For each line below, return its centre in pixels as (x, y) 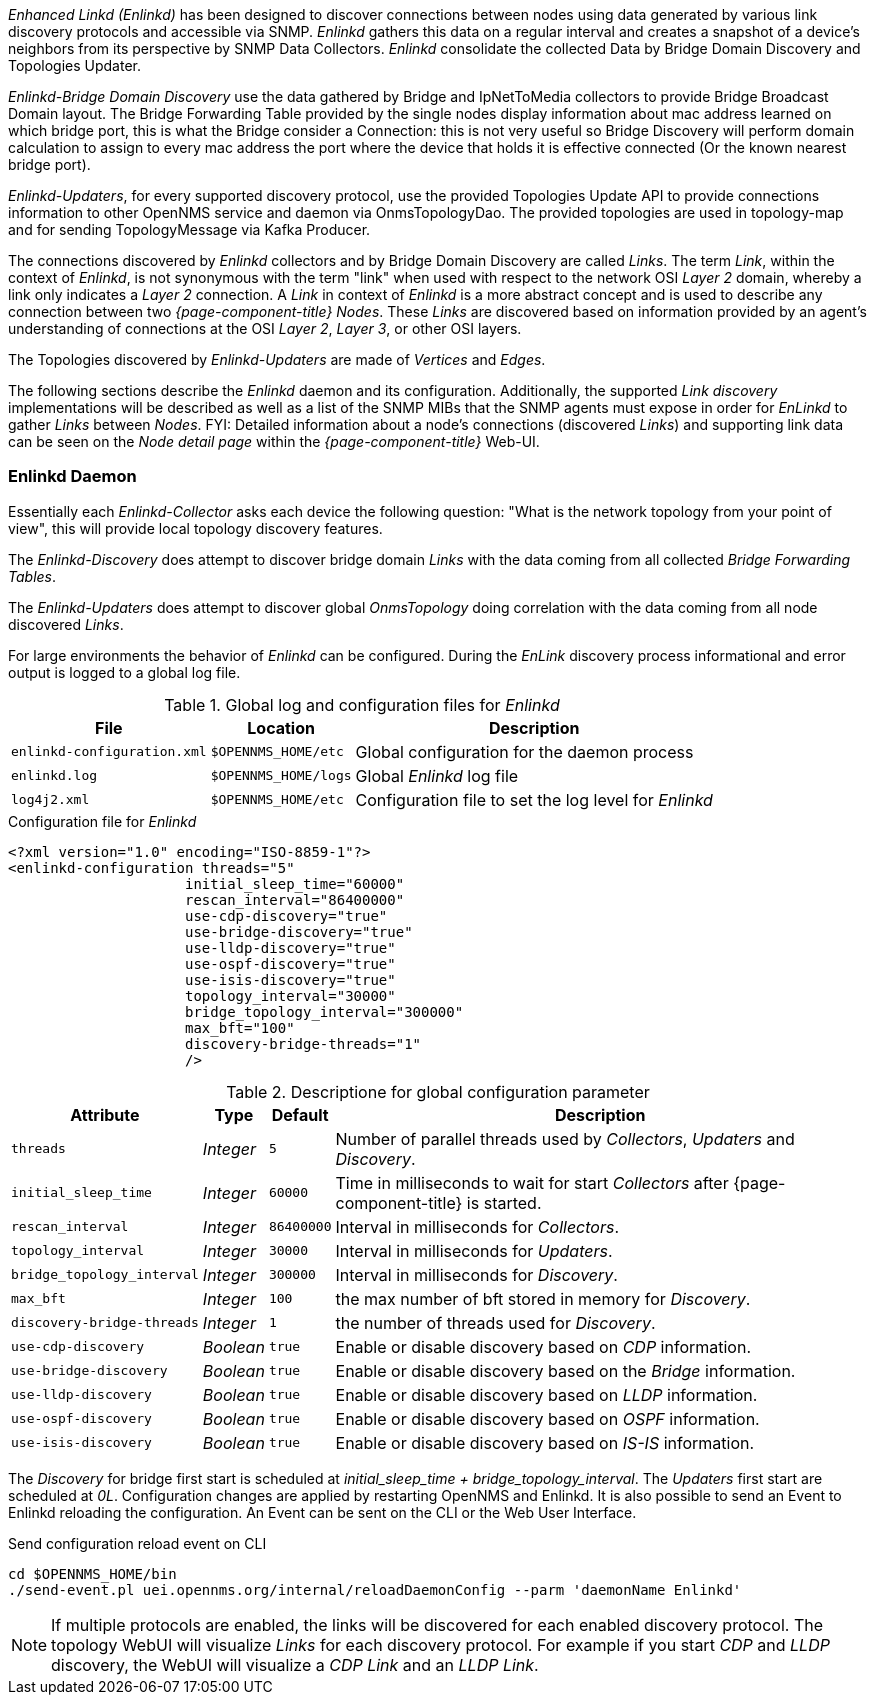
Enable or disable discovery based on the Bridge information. (565, 1370)
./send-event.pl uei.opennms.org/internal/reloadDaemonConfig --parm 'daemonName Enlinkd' (375, 1589)
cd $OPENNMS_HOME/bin (92, 1573)
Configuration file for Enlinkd (102, 821)
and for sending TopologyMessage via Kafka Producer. (189, 229)
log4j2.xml (50, 800)
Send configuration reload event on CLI (137, 1543)
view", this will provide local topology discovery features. (195, 528)
